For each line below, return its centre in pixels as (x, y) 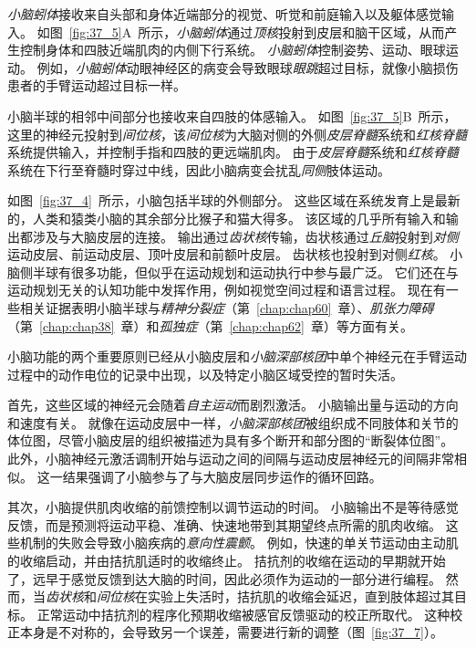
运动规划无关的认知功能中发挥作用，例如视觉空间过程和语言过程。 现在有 (227, 290)
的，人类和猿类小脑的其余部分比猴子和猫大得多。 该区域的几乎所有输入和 (227, 218)
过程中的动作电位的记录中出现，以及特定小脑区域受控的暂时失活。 (205, 374)
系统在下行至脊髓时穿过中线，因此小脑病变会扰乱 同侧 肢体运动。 (199, 169)
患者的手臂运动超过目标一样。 (97, 85)
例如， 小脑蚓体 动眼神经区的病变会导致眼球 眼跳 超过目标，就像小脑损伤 (248, 67)
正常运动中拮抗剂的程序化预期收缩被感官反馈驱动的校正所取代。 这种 (243, 614)
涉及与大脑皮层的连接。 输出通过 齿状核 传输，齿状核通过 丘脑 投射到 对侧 (245, 236)
